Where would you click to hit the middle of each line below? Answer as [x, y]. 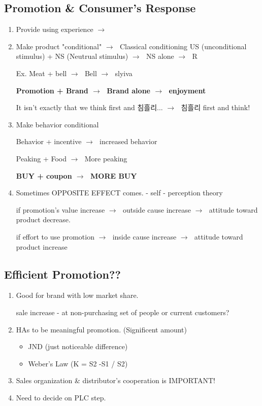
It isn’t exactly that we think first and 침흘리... [89, 107]
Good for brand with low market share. [77, 295]
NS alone [160, 56]
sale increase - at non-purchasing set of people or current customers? [123, 312]
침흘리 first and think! [216, 107]
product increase [42, 246]
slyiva [124, 73]
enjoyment [187, 90]
